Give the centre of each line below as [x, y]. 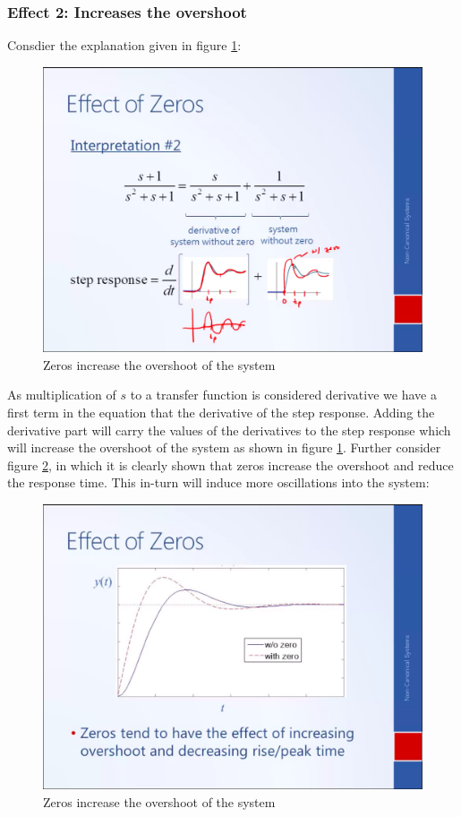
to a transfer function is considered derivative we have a [283, 395]
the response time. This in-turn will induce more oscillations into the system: [218, 482]
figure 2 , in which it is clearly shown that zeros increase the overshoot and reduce [230, 464]
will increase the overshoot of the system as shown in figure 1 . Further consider [224, 447]
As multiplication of [62, 395]
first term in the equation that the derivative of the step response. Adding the [221, 412]
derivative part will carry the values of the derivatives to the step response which [229, 430]
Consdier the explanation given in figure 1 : [124, 45]
